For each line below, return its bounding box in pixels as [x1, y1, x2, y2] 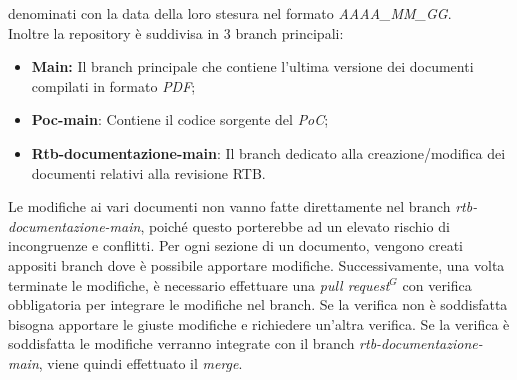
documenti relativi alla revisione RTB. [31, 162, 266, 183]
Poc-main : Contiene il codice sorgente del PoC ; [31, 109, 329, 130]
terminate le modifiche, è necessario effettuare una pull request [8, 274, 390, 295]
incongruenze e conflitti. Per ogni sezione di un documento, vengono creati [8, 235, 463, 256]
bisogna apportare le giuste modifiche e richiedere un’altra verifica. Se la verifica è [8, 313, 510, 334]
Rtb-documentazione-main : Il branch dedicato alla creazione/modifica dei [31, 142, 506, 163]
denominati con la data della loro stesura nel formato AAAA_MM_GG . [8, 3, 452, 23]
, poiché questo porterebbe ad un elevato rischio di [140, 215, 450, 236]
